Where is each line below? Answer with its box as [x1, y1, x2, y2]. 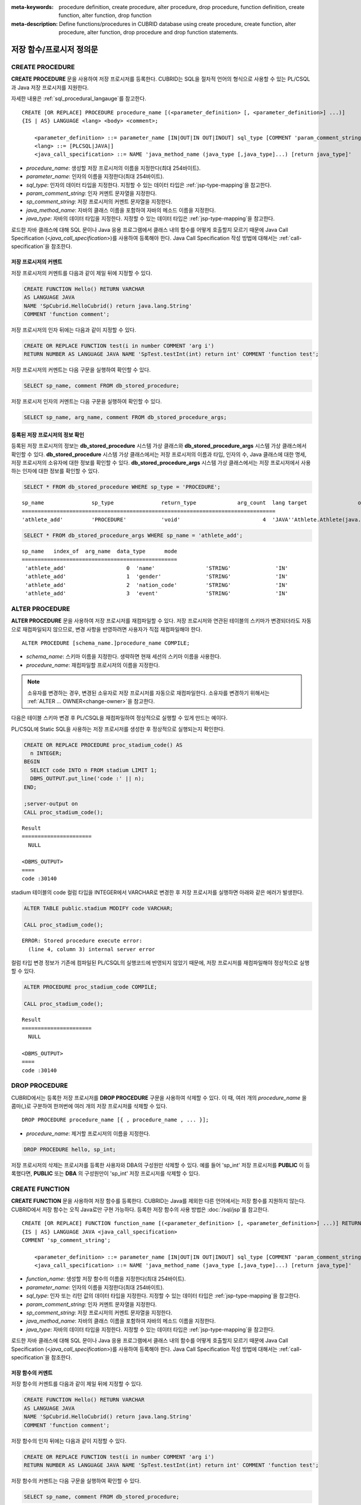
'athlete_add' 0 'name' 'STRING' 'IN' [25, 565, 289, 571]
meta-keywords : [11, 4, 54, 10]
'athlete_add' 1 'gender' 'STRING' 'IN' [25, 573, 289, 580]
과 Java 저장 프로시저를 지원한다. [11, 84, 89, 91]
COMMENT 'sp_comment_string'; [22, 1237, 111, 1243]
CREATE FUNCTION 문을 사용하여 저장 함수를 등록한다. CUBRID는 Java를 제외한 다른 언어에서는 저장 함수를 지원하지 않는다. [11, 1197, 306, 1205]
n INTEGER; [30, 750, 63, 757]
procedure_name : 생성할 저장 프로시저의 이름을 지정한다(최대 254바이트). [26, 164, 201, 172]
